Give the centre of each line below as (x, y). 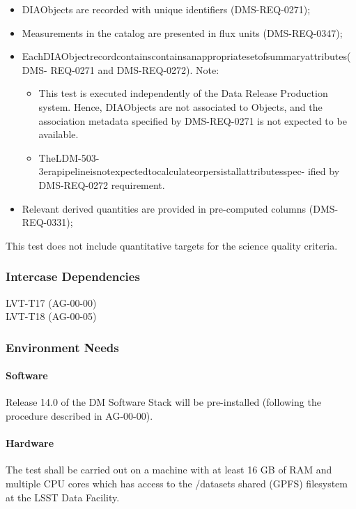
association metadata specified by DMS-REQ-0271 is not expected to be (193, 120)
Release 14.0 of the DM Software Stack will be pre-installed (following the (163, 402)
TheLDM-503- (69, 157)
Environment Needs (62, 347)
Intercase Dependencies (73, 276)
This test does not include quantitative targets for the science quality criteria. (172, 245)
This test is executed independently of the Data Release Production (183, 93)
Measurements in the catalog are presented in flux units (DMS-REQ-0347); (182, 32)
